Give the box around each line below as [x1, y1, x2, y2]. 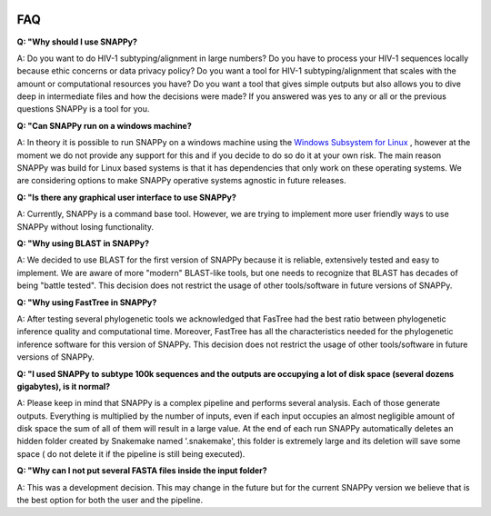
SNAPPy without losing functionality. [16, 221, 155, 232]
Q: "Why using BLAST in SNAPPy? [16, 237, 150, 249]
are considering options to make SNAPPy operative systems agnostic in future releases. [16, 175, 346, 186]
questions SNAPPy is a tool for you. [16, 104, 150, 114]
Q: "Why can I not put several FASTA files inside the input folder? [16, 465, 267, 476]
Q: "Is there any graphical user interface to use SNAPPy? [16, 192, 236, 203]
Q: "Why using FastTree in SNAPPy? [16, 296, 157, 308]
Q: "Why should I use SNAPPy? [16, 36, 138, 47]
